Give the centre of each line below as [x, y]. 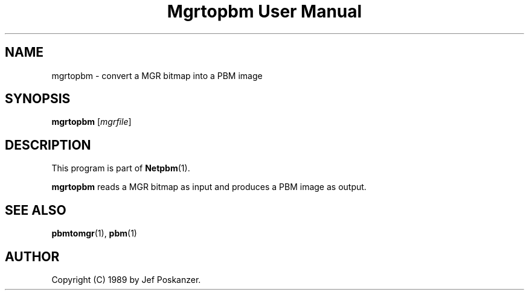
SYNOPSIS [38, 99]
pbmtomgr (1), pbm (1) [94, 233]
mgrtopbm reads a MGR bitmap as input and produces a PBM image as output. [209, 187]
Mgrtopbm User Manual [264, 11]
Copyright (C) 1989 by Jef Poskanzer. [126, 279]
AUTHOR [32, 256]
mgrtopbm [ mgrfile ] [91, 122]
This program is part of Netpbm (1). [121, 168]
